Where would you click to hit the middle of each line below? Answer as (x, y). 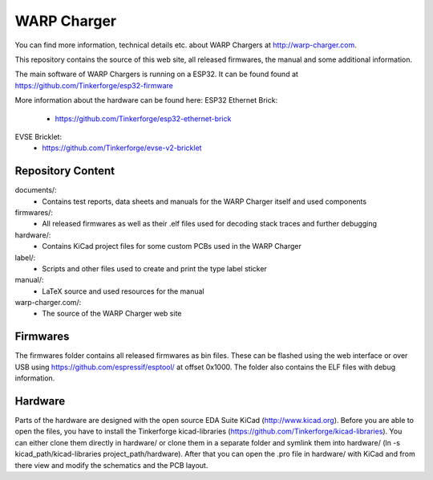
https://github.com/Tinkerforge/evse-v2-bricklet (122, 148)
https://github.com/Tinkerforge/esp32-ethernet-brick (143, 118)
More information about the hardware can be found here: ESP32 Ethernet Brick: (146, 100)
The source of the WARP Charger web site (112, 314)
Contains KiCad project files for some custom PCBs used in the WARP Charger (172, 246)
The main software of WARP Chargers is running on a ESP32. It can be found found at (156, 74)
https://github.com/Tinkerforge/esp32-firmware (94, 85)
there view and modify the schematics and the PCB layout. (111, 465)
